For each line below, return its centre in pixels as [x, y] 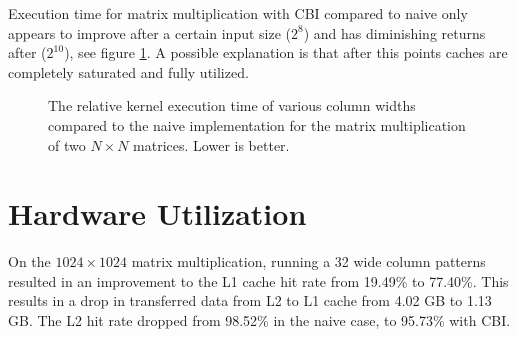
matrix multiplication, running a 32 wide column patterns [308, 261]
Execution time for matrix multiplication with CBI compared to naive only [238, 13]
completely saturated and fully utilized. [128, 71]
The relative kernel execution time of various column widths [232, 105]
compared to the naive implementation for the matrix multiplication [257, 124]
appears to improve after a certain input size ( [150, 32]
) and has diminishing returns [394, 32]
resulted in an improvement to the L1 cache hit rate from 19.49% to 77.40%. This [258, 280]
